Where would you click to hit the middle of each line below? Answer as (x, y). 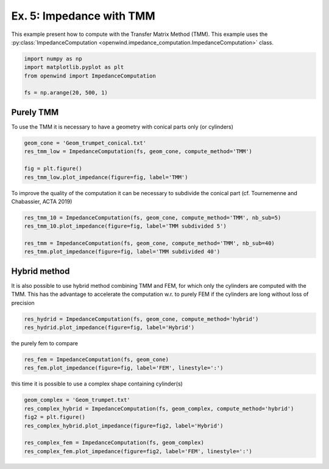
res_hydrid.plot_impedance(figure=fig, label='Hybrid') (109, 328)
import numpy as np (53, 59)
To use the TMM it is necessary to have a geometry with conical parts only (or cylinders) (122, 127)
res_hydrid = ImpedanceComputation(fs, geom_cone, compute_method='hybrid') (141, 319)
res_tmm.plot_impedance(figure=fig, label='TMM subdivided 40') (122, 252)
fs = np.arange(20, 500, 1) (66, 93)
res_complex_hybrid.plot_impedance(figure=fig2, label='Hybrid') (124, 426)
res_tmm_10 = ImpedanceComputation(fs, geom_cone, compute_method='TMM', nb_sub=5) (153, 217)
